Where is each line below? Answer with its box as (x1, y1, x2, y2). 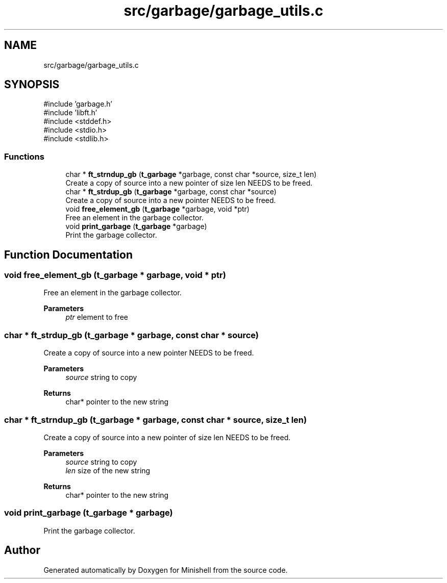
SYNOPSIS (4, 78, 60, 91)
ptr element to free (65, 313, 129, 322)
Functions (4, 151, 44, 162)
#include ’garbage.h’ (43, 99, 112, 109)
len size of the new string (65, 466, 151, 475)
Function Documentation (4, 248, 133, 261)
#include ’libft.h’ (43, 108, 97, 117)
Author (4, 544, 40, 557)
